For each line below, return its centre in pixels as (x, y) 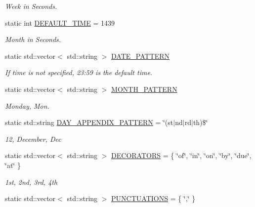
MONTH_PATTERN (144, 89)
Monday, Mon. (27, 105)
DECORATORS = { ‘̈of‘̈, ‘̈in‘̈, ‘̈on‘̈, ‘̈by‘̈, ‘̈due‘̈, (181, 155)
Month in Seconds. (33, 39)
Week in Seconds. (31, 6)
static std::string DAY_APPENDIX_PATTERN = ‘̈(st (89, 122)
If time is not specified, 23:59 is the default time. (79, 72)
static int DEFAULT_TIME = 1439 (60, 22)
